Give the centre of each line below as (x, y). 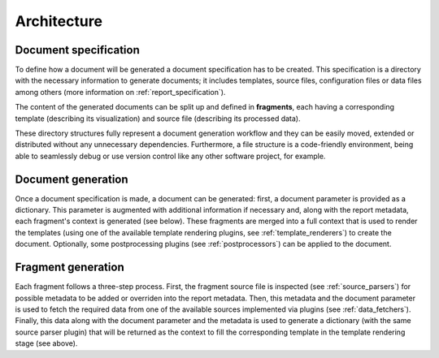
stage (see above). (46, 343)
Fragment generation (70, 267)
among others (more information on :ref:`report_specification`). (120, 92)
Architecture (59, 21)
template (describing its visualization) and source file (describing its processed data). (158, 119)
